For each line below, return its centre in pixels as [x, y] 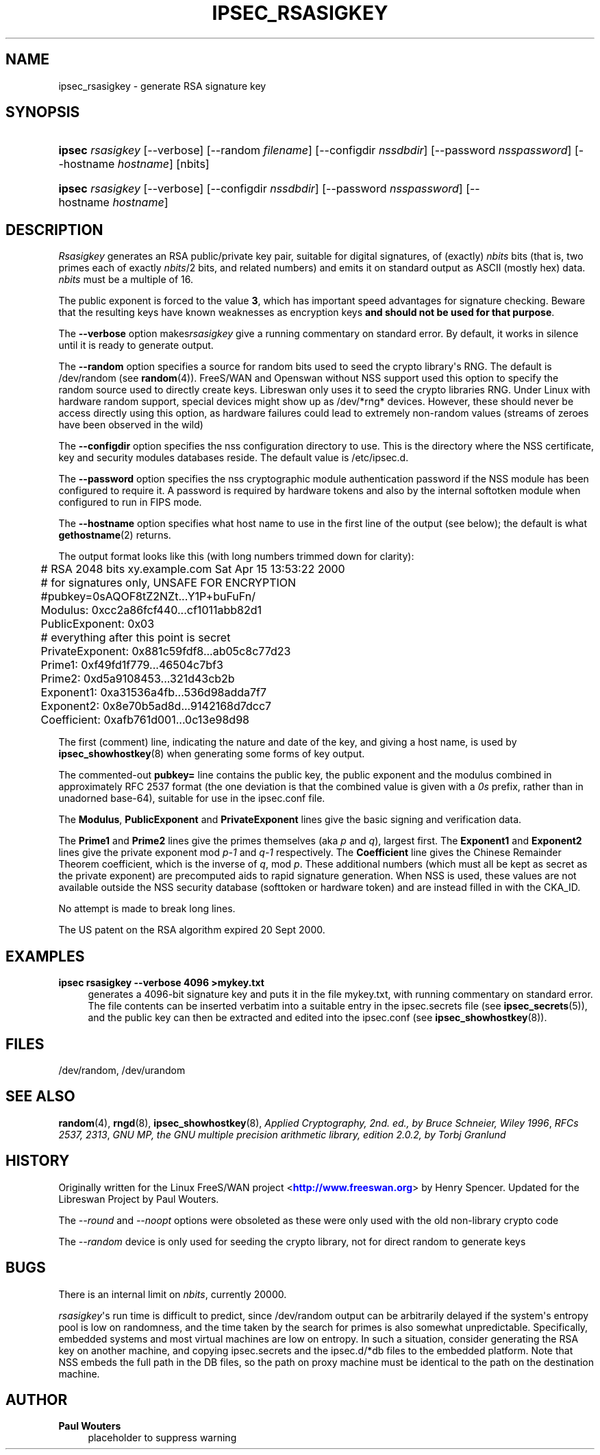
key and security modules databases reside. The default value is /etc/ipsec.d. [234, 458]
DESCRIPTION [54, 230]
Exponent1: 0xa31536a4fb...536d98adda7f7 [154, 693]
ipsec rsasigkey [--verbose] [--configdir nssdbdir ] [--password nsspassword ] [261, 189]
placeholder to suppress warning [162, 1438]
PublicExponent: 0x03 [98, 624]
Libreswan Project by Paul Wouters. [139, 1199]
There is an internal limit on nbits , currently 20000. [173, 1294]
